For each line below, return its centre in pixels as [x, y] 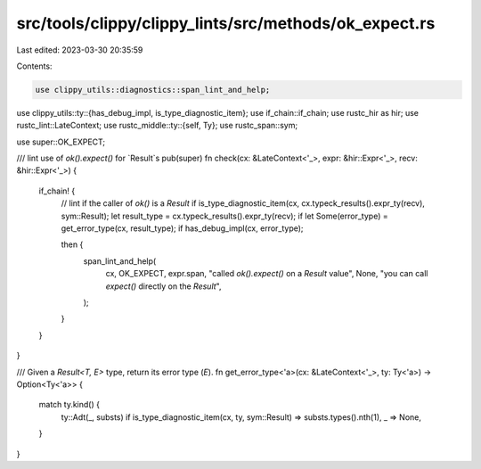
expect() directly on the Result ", [163, 286]
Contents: [34, 66]
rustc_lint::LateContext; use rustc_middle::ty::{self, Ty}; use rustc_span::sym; [157, 126]
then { [72, 244]
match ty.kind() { [69, 405]
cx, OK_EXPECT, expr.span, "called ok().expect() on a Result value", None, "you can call [267, 274]
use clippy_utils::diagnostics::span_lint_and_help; [153, 90]
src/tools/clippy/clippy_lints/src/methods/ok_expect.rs [226, 23]
